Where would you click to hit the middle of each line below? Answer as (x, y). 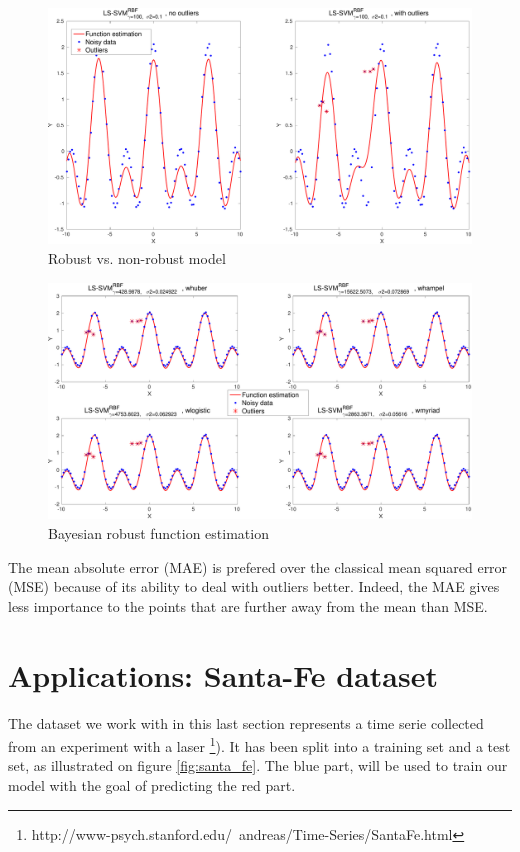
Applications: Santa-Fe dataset (223, 674)
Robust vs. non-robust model (137, 258)
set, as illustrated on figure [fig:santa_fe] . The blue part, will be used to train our (258, 765)
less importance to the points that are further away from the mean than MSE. (248, 605)
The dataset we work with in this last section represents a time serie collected (246, 722)
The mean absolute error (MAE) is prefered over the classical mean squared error (258, 566)
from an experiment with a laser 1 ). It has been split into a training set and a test (259, 744)
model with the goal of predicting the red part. (152, 784)
